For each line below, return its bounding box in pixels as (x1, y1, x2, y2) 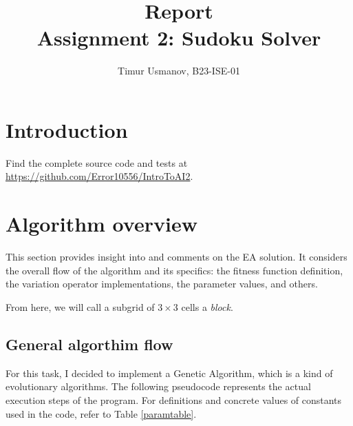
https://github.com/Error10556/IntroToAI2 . (6, 169, 193, 183)
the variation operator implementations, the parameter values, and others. (6, 276, 318, 291)
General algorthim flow (6, 333, 173, 354)
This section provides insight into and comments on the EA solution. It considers (6, 250, 347, 264)
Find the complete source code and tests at (6, 155, 188, 170)
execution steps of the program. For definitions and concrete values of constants (6, 392, 342, 407)
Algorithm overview (6, 210, 197, 238)
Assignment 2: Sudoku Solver (36, 23, 321, 52)
